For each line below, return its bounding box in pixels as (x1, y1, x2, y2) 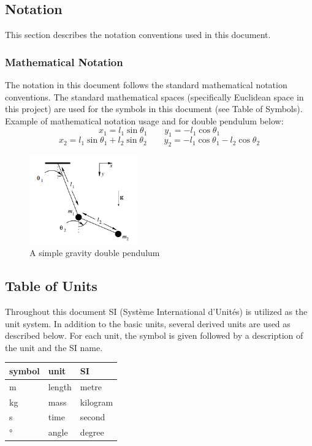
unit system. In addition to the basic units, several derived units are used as (5, 317, 291, 330)
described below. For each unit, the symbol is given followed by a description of (5, 329, 303, 342)
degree (80, 426, 104, 439)
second (80, 410, 105, 423)
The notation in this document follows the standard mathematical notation (5, 78, 287, 91)
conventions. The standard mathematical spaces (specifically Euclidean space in (5, 90, 304, 103)
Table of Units (5, 276, 97, 295)
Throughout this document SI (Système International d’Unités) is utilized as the (5, 304, 308, 317)
